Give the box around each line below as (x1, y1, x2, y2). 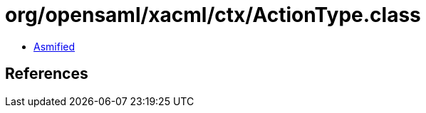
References (5, 65, 88, 83)
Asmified (33, 40, 76, 53)
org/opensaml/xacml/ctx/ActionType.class (5, 3, 421, 27)
